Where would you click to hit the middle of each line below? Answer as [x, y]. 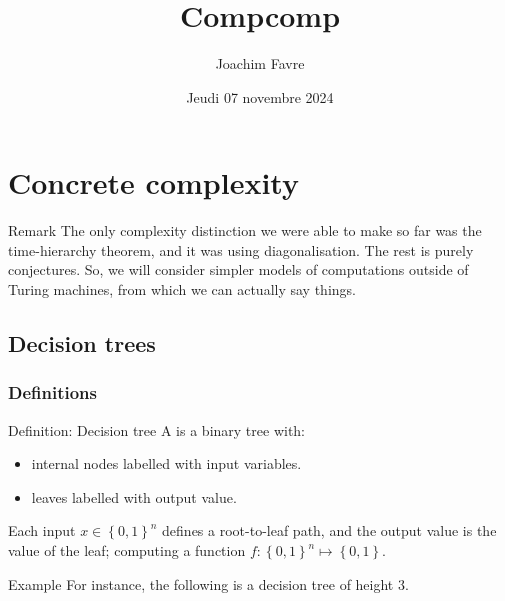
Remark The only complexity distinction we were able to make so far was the [245, 230]
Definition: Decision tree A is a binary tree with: [157, 429]
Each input [42, 530]
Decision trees [82, 343]
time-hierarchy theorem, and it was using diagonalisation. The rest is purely [241, 249]
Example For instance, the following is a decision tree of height [201, 583]
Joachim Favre [260, 63]
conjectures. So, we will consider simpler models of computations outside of [238, 269]
